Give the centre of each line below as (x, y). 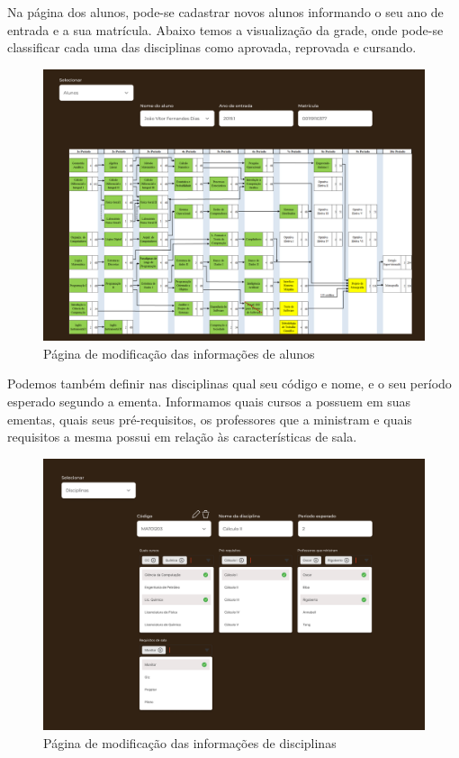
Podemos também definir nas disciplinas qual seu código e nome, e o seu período (229, 384)
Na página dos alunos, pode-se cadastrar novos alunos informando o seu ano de (225, 12)
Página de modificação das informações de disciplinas (190, 742)
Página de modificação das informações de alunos (179, 353)
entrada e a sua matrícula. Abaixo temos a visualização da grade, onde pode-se (225, 29)
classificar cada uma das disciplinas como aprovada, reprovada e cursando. (212, 47)
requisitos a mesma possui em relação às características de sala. (182, 437)
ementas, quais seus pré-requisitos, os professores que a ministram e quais (210, 419)
